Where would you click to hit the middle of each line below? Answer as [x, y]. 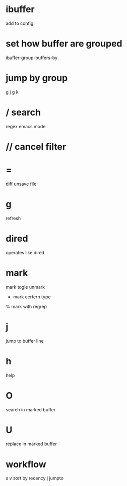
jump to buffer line [25, 341]
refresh [13, 218]
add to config [20, 23]
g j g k [12, 92]
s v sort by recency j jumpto [35, 478]
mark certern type [32, 297]
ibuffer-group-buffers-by [31, 58]
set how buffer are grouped [64, 44]
